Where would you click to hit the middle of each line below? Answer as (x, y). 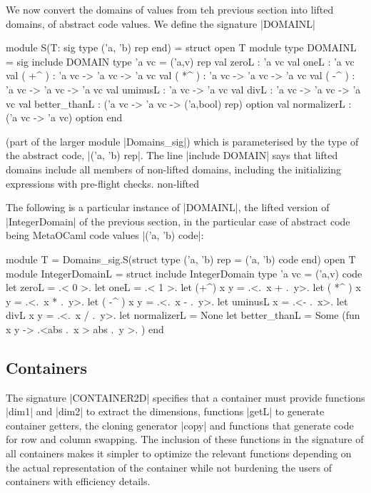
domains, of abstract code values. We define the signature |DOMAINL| (161, 23)
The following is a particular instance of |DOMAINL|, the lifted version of (168, 207)
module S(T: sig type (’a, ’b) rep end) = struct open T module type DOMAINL (181, 47)
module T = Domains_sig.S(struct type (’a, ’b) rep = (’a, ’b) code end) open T (181, 259)
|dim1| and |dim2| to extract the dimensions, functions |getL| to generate (165, 411)
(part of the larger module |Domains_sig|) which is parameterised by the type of (182, 141)
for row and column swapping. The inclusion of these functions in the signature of (185, 439)
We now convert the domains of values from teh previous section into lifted (170, 9)
